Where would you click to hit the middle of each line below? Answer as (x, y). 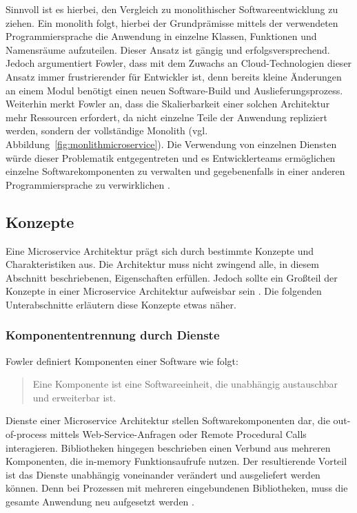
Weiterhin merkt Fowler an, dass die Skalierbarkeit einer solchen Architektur (168, 104)
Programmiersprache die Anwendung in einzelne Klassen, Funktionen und (161, 36)
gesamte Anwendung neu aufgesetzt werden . (100, 502)
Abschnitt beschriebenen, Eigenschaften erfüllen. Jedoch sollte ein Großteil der (172, 277)
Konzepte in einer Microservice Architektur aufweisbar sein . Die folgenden (164, 291)
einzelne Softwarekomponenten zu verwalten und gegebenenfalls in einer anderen (175, 171)
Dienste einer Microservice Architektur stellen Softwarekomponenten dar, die (168, 420)
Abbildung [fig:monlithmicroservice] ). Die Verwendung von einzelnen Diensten (171, 144)
